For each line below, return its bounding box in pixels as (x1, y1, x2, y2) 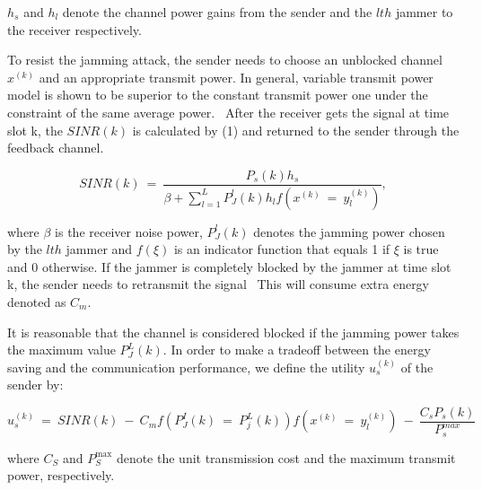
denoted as (7, 293, 66, 311)
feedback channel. (7, 138, 104, 157)
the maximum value (7, 340, 116, 359)
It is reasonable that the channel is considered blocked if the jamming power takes (7, 322, 460, 341)
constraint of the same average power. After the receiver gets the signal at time (7, 102, 450, 121)
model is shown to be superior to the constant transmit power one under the (7, 85, 428, 104)
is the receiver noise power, (55, 222, 203, 241)
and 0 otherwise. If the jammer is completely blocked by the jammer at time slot (7, 257, 451, 276)
